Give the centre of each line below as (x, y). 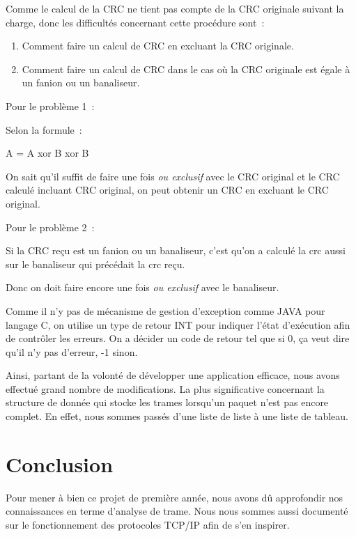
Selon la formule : (44, 129)
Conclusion (60, 464)
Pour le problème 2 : (50, 227)
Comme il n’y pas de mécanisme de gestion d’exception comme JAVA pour (165, 310)
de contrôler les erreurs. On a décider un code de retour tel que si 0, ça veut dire (178, 338)
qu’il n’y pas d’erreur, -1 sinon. (72, 351)
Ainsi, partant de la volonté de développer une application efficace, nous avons (173, 375)
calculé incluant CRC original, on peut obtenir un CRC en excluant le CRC (167, 190)
